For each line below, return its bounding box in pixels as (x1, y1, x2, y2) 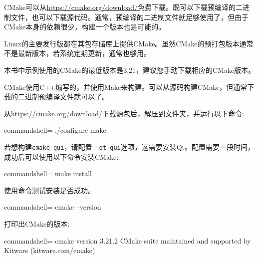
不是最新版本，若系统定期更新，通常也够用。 (4, 48, 151, 58)
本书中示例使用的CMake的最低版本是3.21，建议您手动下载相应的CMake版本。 (4, 64, 256, 75)
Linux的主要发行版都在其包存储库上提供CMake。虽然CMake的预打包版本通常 (4, 38, 254, 48)
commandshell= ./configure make (4, 125, 106, 135)
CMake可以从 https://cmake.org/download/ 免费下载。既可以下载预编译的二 (4, 2, 243, 12)
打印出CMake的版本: (4, 218, 70, 229)
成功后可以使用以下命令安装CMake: (4, 151, 119, 162)
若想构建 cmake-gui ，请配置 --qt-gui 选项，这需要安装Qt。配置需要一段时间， (4, 141, 255, 152)
